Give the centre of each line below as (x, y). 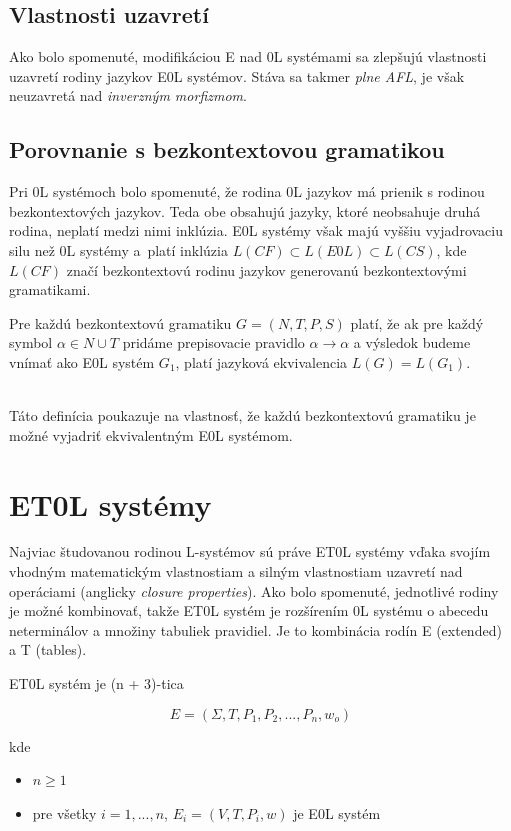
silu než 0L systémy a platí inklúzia (118, 249)
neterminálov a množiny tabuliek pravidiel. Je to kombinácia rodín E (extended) (255, 629)
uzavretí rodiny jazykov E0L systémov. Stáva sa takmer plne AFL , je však (237, 75)
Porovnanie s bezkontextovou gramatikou (227, 149)
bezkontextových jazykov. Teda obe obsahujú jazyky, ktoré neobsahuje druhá (245, 210)
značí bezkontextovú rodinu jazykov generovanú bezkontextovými (266, 269)
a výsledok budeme (412, 342)
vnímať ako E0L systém (82, 361)
